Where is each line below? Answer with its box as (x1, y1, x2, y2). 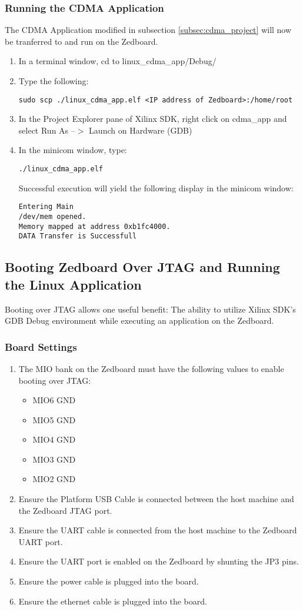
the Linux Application (5, 275, 142, 293)
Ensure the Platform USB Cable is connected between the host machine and (18, 493, 294, 505)
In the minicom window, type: (18, 144, 127, 156)
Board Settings (5, 339, 77, 354)
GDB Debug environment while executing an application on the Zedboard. (5, 314, 274, 327)
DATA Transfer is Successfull (18, 232, 137, 241)
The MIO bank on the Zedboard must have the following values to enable (18, 362, 284, 374)
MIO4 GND (32, 433, 76, 446)
